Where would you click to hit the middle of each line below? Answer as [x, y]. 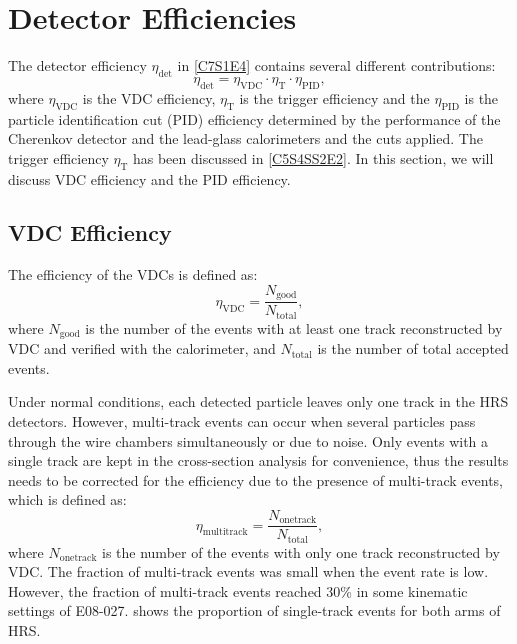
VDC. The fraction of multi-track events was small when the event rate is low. [248, 571]
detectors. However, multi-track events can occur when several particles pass [242, 421]
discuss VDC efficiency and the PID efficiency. [149, 178]
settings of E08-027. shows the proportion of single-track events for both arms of [254, 610]
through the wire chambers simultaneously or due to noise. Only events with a [248, 440]
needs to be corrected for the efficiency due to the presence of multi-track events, [256, 479]
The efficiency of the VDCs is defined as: [133, 274]
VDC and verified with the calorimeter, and [142, 348]
